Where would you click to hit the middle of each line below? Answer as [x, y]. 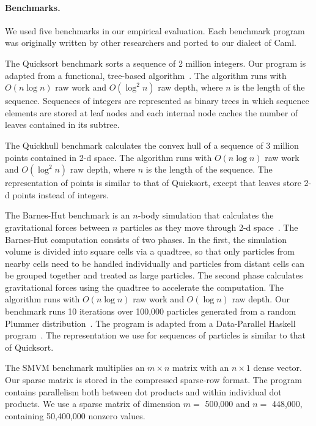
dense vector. [277, 368]
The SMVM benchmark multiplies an [75, 368]
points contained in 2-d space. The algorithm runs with [108, 157]
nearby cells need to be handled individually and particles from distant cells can [155, 263]
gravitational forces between [57, 227]
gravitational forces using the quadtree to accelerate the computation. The [145, 287]
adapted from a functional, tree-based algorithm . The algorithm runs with [146, 75]
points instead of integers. [61, 194]
